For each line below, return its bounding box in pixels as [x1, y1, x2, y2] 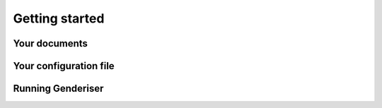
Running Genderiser [13, 83, 104, 95]
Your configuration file [13, 60, 115, 72]
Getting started [13, 11, 105, 26]
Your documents [13, 37, 88, 49]
